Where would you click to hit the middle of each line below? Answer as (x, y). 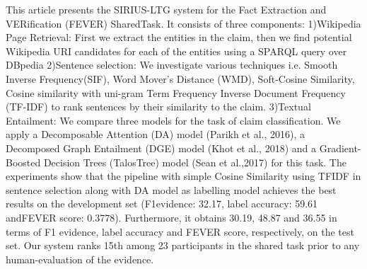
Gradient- (340, 148)
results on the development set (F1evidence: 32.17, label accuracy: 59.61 (162, 204)
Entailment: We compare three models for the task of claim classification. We (173, 120)
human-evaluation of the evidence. (80, 259)
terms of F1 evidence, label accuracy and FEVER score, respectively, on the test (180, 231)
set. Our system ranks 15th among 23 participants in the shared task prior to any (183, 245)
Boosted (23, 162)
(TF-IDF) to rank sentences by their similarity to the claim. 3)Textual (158, 107)
